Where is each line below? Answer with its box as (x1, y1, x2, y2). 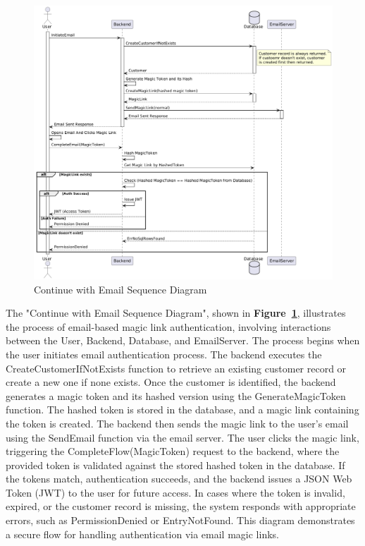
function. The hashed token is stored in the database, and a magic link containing (6, 402, 359, 417)
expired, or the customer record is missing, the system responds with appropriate (6, 499, 356, 514)
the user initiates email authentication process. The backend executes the (6, 346, 322, 361)
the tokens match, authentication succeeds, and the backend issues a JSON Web (6, 471, 352, 486)
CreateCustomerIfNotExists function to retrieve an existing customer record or (6, 360, 347, 375)
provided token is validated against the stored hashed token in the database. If (6, 457, 345, 472)
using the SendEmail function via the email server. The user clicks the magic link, (6, 430, 359, 444)
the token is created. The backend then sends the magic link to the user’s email (6, 415, 349, 430)
